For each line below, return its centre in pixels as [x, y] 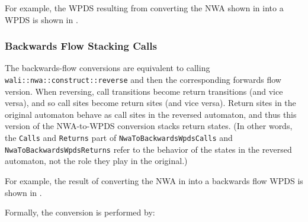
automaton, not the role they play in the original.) [96, 161]
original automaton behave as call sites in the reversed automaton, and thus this [151, 114]
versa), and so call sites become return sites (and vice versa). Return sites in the [150, 103]
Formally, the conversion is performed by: [80, 212]
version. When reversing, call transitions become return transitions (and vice [144, 91]
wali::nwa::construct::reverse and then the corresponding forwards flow [143, 79]
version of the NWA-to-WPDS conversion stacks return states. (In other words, [149, 126]
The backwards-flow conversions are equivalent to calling [108, 68]
